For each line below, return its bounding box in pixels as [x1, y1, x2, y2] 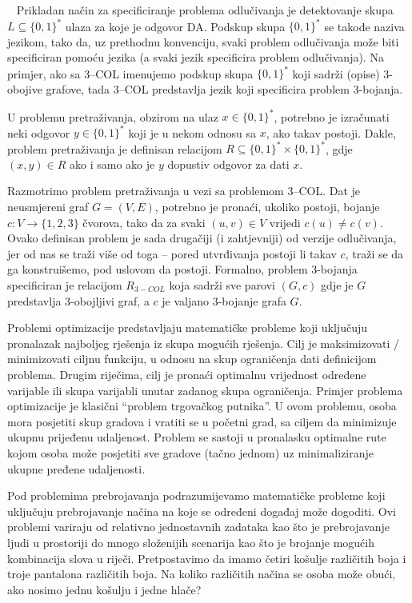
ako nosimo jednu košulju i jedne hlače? [7, 581, 202, 597]
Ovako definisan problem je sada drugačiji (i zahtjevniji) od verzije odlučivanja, [7, 230, 397, 246]
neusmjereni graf [7, 198, 89, 215]
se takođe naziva [324, 18, 405, 34]
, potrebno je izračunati [274, 108, 390, 125]
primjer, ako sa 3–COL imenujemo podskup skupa [7, 65, 254, 82]
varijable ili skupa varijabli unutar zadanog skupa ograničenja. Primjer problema [7, 381, 403, 398]
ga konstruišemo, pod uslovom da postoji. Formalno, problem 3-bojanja [7, 261, 358, 278]
